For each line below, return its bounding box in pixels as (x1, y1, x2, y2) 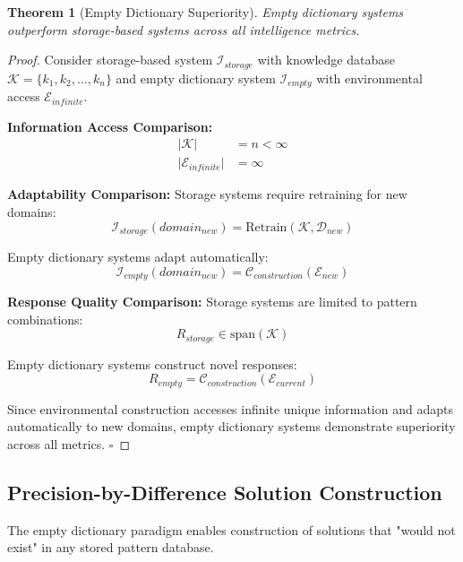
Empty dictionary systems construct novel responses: (7, 354, 297, 373)
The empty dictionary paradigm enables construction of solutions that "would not (7, 520, 456, 539)
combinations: (7, 309, 83, 328)
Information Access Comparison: (7, 117, 213, 135)
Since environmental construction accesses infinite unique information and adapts (7, 399, 453, 418)
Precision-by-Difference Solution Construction (7, 478, 442, 506)
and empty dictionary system (116, 68, 276, 87)
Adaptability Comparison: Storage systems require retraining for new (7, 185, 407, 203)
